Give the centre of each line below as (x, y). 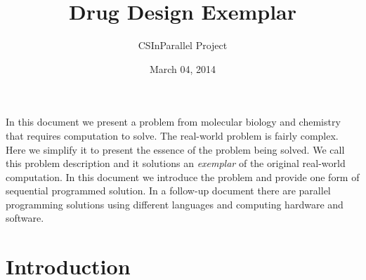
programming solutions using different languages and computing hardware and (175, 204)
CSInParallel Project (183, 45)
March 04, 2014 (183, 68)
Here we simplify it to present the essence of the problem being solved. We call (175, 149)
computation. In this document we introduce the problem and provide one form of (183, 176)
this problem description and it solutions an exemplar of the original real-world (176, 163)
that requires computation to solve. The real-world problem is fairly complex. (172, 135)
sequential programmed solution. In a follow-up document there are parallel (168, 191)
